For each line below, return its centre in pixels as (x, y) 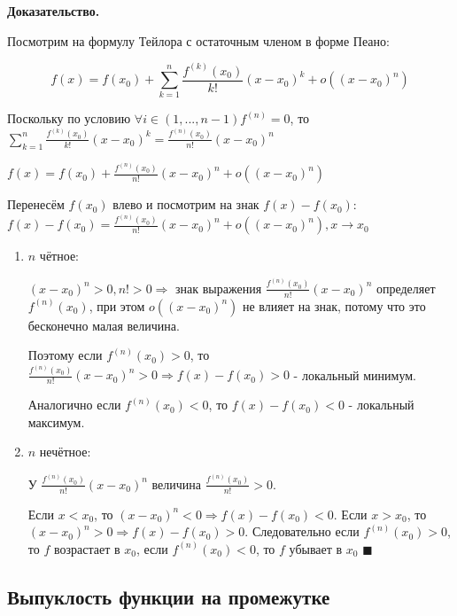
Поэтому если (65, 355)
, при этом (117, 305)
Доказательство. (54, 11)
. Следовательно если (302, 531)
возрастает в (87, 548)
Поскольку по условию (69, 118)
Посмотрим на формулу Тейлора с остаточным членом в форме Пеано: (198, 40)
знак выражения (219, 288)
